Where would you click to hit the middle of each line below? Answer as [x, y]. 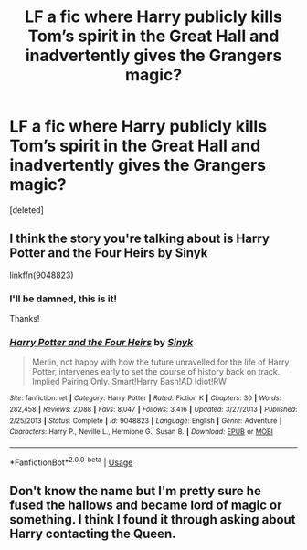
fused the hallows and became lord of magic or [146, 506]
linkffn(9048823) [42, 275]
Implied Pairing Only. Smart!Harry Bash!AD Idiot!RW [129, 382]
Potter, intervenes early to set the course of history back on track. [156, 372]
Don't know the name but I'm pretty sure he [136, 491]
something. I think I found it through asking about [153, 519]
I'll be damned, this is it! [63, 299]
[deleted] [26, 210]
